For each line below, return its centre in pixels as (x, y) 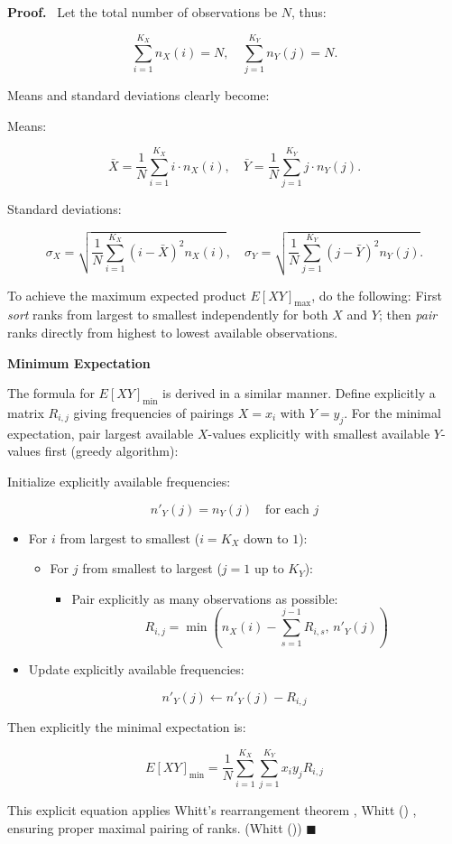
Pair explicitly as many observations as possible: (205, 598)
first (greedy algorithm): (111, 451)
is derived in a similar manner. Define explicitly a (299, 393)
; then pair (408, 315)
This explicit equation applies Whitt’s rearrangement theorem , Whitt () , (212, 810)
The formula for (51, 393)
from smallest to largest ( (152, 568)
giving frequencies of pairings (154, 413)
